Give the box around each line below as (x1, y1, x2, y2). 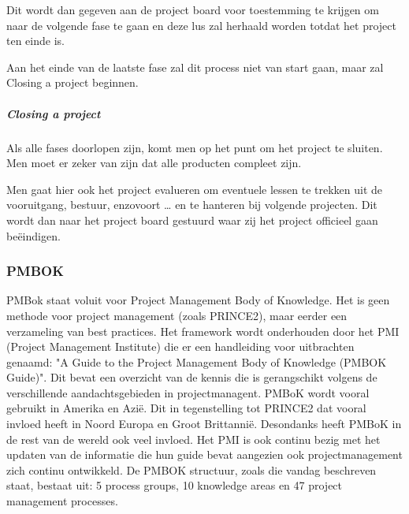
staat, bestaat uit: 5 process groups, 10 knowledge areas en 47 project (6, 477, 343, 494)
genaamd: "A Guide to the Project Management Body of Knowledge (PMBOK (6, 353, 387, 370)
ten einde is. (6, 32, 65, 49)
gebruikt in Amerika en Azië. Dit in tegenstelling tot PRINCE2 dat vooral (6, 400, 366, 416)
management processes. (6, 493, 118, 509)
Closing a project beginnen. (6, 74, 139, 91)
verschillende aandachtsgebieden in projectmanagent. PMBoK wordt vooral (6, 384, 370, 400)
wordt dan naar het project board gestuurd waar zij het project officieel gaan (6, 211, 378, 228)
